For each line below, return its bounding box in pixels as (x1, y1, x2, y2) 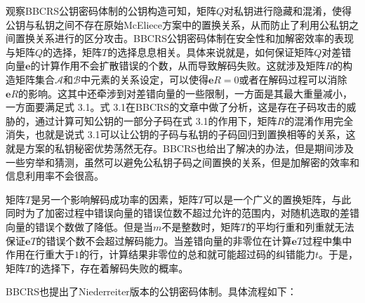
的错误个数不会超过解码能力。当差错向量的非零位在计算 (36, 233, 292, 248)
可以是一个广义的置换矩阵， (204, 191, 332, 206)
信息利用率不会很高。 (6, 168, 104, 183)
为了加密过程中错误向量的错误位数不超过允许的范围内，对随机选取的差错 (25, 206, 359, 220)
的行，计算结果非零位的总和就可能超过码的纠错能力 (79, 247, 315, 262)
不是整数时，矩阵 (161, 219, 241, 234)
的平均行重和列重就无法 (246, 219, 354, 234)
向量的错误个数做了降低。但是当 (6, 219, 153, 234)
